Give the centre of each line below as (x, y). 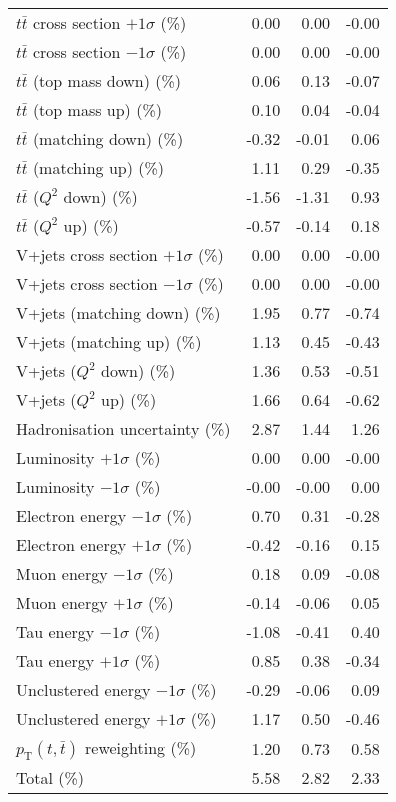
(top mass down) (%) (107, 80)
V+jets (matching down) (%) (118, 312)
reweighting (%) (141, 747)
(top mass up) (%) (97, 109)
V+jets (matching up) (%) (109, 341)
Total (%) (50, 778)
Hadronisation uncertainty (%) (123, 428)
